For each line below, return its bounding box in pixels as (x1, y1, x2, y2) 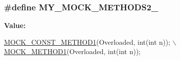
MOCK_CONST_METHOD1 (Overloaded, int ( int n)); (4, 36, 171, 47)
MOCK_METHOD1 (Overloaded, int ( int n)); (4, 46, 141, 57)
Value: (4, 20, 26, 30)
